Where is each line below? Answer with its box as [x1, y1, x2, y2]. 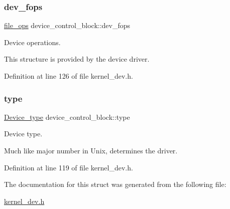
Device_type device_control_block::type [4, 111, 130, 122]
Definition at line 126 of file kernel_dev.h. [4, 71, 133, 81]
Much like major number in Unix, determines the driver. [4, 145, 178, 155]
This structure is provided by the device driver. [4, 54, 150, 64]
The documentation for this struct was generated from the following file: [4, 179, 226, 189]
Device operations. [4, 37, 61, 47]
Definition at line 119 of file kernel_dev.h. [4, 162, 133, 172]
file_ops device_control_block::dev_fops [4, 20, 131, 31]
